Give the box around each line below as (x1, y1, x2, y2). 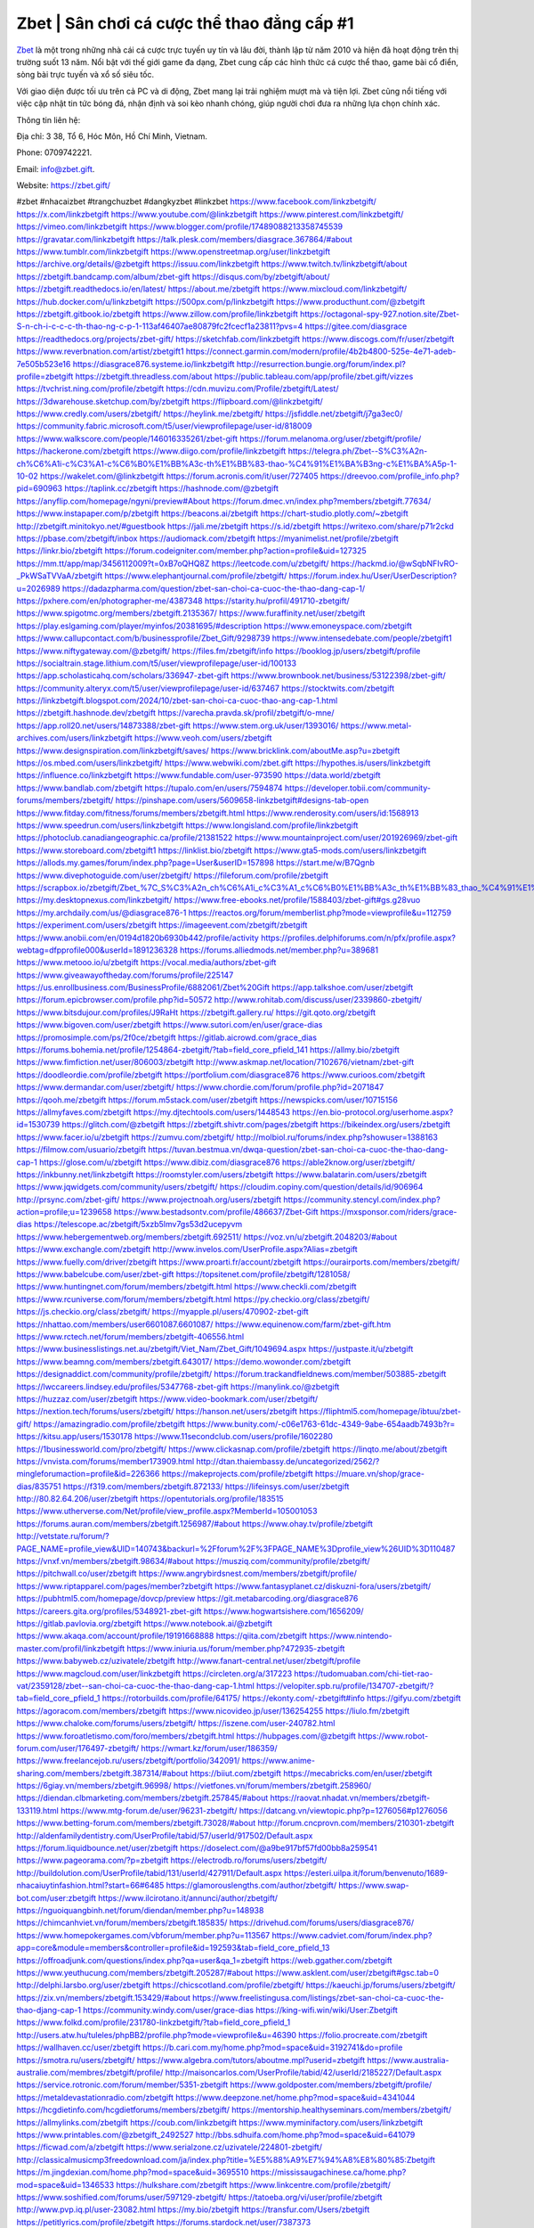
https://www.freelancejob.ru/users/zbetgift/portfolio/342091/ (16, 1756, 240, 1766)
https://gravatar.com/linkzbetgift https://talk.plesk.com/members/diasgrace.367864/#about (16, 233, 353, 244)
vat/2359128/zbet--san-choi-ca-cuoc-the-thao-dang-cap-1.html (16, 1680, 255, 1691)
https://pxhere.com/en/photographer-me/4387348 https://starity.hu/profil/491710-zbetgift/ (16, 595, 351, 606)
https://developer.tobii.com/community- (285, 782, 432, 793)
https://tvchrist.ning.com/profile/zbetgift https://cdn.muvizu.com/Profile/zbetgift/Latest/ (16, 383, 339, 394)
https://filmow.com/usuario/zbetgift (16, 1144, 147, 1155)
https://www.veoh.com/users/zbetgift (133, 733, 272, 743)
